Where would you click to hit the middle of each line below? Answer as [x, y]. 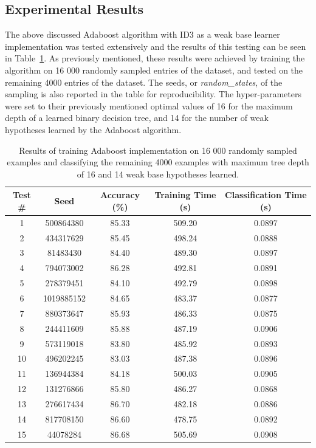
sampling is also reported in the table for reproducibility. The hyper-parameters [153, 94]
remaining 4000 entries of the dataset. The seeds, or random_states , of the [144, 82]
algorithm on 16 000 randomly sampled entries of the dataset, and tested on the [154, 70]
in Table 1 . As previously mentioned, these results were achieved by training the [155, 58]
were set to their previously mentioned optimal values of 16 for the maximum [149, 105]
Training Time [185, 195]
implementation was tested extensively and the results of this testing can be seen [156, 46]
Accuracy [120, 195]
